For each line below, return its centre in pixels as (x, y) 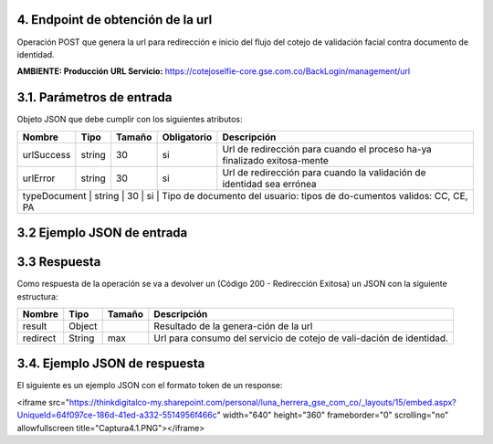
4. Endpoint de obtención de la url (115, 20)
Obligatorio (187, 137)
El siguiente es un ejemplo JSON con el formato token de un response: (150, 386)
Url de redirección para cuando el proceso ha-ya (327, 149)
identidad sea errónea (269, 184)
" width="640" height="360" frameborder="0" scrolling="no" (333, 415)
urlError (39, 178)
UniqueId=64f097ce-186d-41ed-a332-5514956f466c (117, 415)
